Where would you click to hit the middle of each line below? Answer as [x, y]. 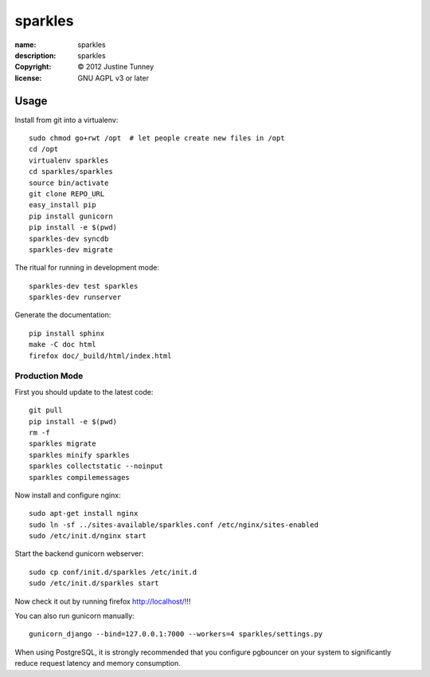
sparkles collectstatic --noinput [96, 466]
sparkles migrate [63, 444]
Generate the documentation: [63, 315]
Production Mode [49, 376]
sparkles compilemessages [80, 477]
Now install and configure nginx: [68, 495]
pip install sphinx [67, 333]
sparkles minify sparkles [80, 455]
